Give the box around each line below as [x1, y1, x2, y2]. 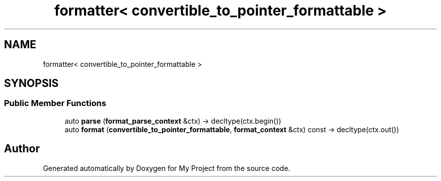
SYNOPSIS [4, 77, 59, 90]
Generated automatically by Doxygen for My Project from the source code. [43, 163, 290, 172]
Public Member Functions [4, 98, 106, 109]
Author [4, 142, 40, 155]
